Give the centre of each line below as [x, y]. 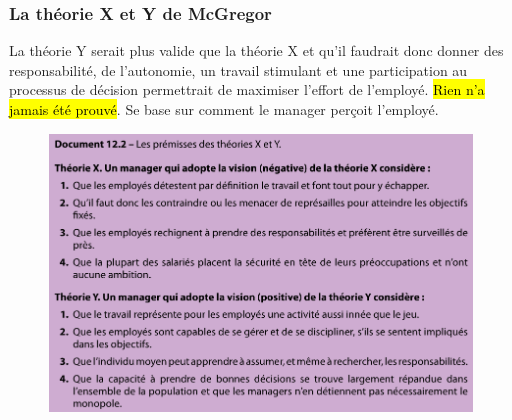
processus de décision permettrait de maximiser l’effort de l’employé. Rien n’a [247, 89]
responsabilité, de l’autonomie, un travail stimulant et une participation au [238, 69]
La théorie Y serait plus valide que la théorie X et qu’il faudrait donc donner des [256, 50]
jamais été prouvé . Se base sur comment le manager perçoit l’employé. [224, 109]
